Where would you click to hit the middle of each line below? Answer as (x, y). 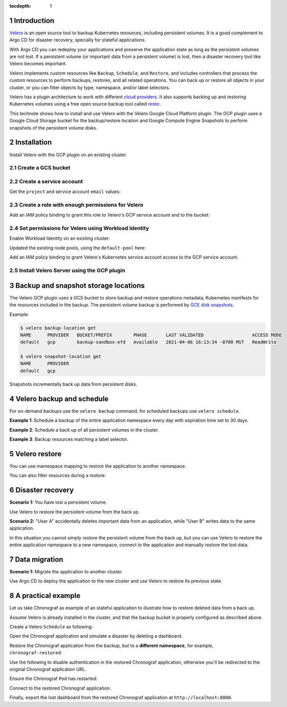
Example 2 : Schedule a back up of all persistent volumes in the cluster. (84, 430)
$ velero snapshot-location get (61, 357)
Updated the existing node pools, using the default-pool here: (78, 248)
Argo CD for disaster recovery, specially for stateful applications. (78, 40)
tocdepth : (20, 6)
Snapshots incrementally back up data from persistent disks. (73, 384)
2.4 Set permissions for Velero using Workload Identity (79, 228)
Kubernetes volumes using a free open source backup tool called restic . (85, 104)
